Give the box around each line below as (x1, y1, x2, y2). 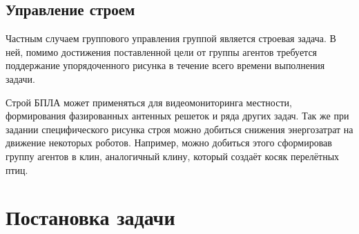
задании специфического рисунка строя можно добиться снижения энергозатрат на (6, 121, 353, 136)
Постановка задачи (6, 203, 175, 231)
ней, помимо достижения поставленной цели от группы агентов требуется (6, 44, 318, 59)
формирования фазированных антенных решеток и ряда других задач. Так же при (6, 108, 349, 123)
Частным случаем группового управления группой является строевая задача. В (6, 31, 336, 46)
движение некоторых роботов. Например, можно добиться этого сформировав (6, 135, 332, 150)
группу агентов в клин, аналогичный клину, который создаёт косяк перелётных (6, 148, 340, 163)
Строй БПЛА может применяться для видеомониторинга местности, (6, 95, 292, 109)
